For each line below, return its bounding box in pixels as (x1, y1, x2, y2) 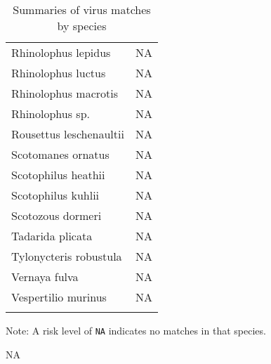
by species (57, 18, 107, 34)
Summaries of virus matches (13, 1, 151, 18)
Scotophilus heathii (11, 167, 105, 183)
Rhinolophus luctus (11, 65, 106, 81)
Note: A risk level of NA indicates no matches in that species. (6, 323, 266, 337)
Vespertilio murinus (11, 289, 107, 305)
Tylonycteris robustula (11, 248, 122, 264)
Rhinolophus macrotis (11, 85, 119, 101)
